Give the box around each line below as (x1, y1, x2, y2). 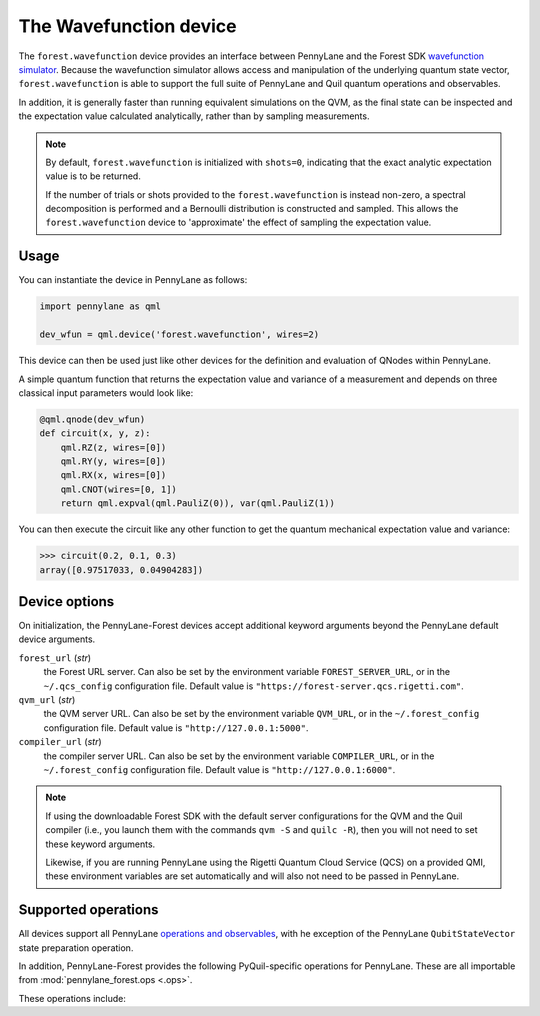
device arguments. (18, 633, 96, 645)
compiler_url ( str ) (18, 736, 102, 748)
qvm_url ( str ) (18, 694, 76, 706)
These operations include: (18, 992, 127, 1004)
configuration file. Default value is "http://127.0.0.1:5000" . (43, 721, 309, 734)
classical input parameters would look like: (18, 386, 194, 399)
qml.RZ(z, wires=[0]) (60, 441, 167, 453)
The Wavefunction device (18, 15, 237, 37)
